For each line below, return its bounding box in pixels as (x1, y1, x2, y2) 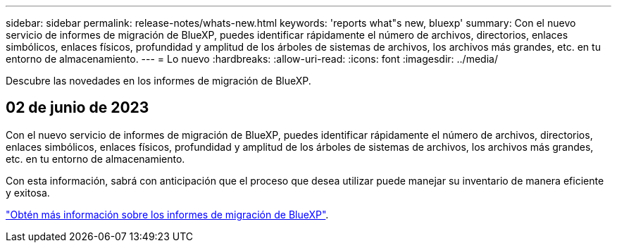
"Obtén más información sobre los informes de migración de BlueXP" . (6, 208, 329, 221)
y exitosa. (6, 186, 50, 199)
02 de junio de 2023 (6, 99, 149, 117)
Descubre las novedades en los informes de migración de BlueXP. (6, 75, 311, 87)
